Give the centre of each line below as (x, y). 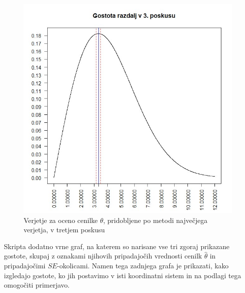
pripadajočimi (25, 265)
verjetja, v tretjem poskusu (64, 230)
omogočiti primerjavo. (37, 285)
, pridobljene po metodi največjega (155, 220)
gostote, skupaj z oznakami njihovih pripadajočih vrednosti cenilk (103, 256)
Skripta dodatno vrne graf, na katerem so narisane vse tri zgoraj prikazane (117, 246)
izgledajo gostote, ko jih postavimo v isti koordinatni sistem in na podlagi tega (122, 275)
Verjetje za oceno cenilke (61, 220)
